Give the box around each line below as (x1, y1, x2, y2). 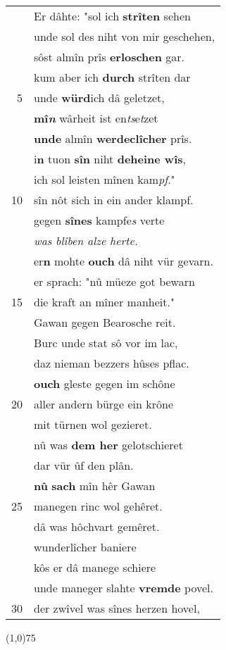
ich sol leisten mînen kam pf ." (34, 171, 175, 187)
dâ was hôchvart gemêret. (34, 518, 160, 535)
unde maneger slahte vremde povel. (34, 580, 213, 596)
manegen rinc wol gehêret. (34, 498, 163, 514)
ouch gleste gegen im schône (34, 375, 175, 392)
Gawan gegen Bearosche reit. (34, 314, 176, 330)
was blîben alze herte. (34, 232, 138, 249)
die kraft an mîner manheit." (34, 294, 175, 310)
